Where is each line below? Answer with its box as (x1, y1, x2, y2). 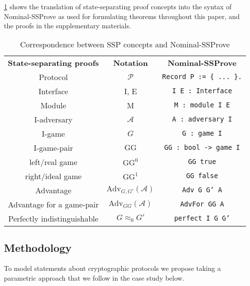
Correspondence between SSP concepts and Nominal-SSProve (20, 38, 230, 50)
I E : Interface (172, 87, 232, 95)
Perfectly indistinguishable (8, 212, 98, 224)
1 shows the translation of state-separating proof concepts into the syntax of (4, 1, 231, 11)
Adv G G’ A (182, 186, 222, 194)
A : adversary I (172, 115, 232, 123)
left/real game (29, 156, 77, 167)
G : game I (182, 129, 222, 138)
